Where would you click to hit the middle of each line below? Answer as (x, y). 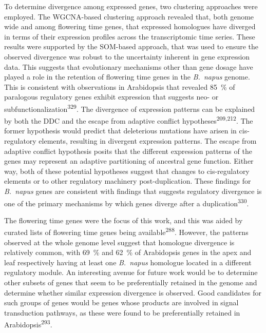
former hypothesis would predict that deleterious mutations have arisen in (120, 131)
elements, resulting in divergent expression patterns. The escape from (148, 141)
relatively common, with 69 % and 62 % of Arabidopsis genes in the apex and (128, 252)
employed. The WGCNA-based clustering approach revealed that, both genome (129, 16)
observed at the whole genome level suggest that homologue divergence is (119, 242)
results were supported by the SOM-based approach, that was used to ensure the (131, 46)
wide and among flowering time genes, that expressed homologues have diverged (130, 26)
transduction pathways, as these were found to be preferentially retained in (122, 312)
